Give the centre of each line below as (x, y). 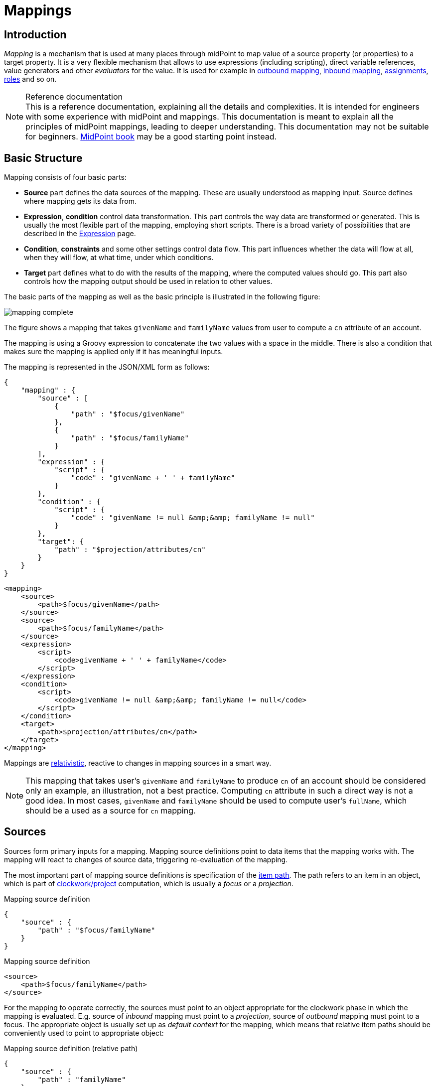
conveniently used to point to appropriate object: (84, 1033)
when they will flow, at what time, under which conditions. (119, 258)
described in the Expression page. (80, 234)
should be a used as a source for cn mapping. (111, 811)
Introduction (35, 34)
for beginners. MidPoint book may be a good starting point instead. (151, 137)
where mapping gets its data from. (80, 201)
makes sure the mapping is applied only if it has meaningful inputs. (114, 352)
